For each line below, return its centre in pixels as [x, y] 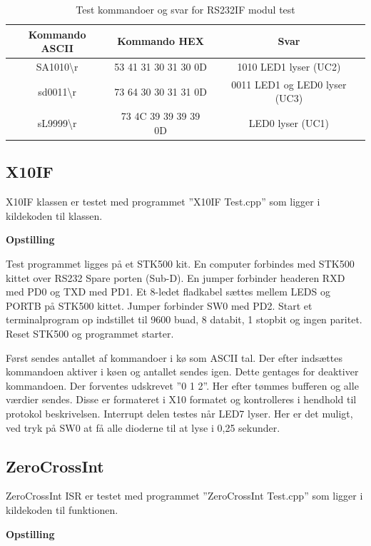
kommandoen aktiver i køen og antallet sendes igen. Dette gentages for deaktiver [182, 371]
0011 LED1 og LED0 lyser [289, 84]
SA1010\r [57, 67]
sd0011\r [57, 91]
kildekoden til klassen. [54, 215]
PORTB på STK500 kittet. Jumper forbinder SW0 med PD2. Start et [159, 305]
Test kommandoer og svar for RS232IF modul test [185, 9]
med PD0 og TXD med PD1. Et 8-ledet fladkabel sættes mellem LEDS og [168, 292]
